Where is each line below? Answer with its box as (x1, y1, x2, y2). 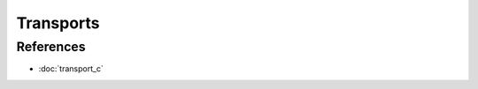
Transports (16, 13, 100, 33)
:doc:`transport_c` (38, 63, 104, 74)
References (16, 39, 86, 55)
